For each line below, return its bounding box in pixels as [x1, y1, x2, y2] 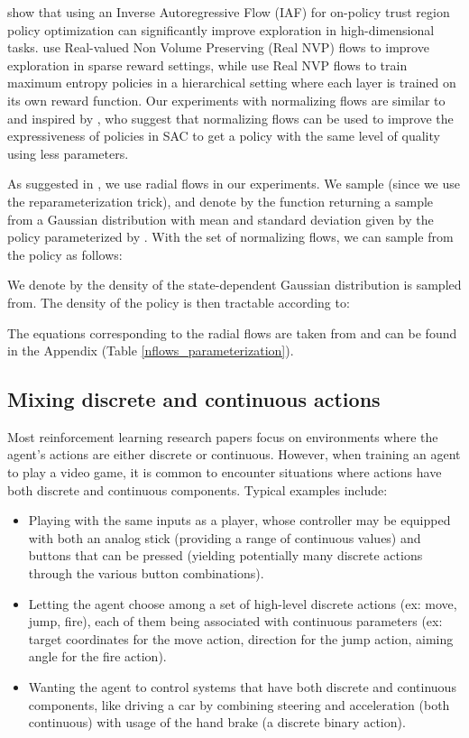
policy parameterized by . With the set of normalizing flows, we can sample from [7, 227, 454, 246]
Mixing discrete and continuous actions [7, 385, 381, 413]
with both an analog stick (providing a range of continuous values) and [28, 528, 421, 547]
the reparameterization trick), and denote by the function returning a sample [7, 191, 434, 210]
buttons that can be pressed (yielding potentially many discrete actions [28, 546, 423, 565]
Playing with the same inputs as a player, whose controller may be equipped [28, 511, 451, 530]
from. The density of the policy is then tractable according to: [7, 292, 350, 311]
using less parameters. [7, 143, 129, 162]
